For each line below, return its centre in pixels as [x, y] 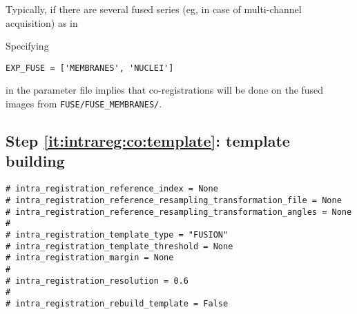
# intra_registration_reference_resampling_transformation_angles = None [179, 212]
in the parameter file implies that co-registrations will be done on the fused [165, 90]
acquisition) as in [42, 22]
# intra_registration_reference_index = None [112, 189]
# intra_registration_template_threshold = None [119, 246]
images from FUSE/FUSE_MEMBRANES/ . [84, 104]
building [35, 161]
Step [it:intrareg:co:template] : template [148, 141]
